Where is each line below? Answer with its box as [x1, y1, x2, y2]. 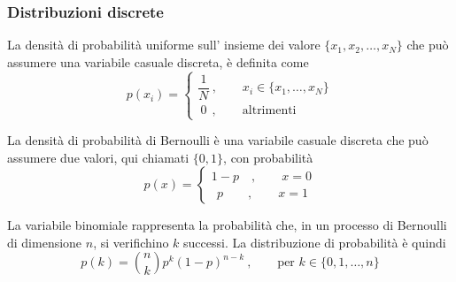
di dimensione [7, 232, 82, 251]
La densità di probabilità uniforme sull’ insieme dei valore [7, 35, 321, 54]
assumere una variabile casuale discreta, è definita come [7, 52, 309, 71]
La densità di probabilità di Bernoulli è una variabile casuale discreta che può [7, 131, 429, 149]
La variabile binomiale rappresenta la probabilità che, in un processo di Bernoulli [7, 216, 447, 234]
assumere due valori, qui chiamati [7, 148, 189, 166]
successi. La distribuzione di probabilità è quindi [183, 232, 446, 251]
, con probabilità [223, 148, 313, 166]
